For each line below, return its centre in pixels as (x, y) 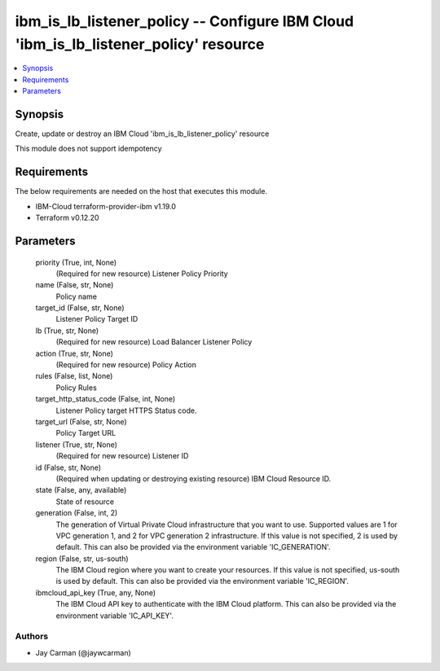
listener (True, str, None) (77, 445)
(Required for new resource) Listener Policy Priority (142, 274)
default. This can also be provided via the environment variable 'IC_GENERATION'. (193, 547)
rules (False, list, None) (74, 376)
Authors (32, 637)
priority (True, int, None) (76, 262)
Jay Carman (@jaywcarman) (84, 652)
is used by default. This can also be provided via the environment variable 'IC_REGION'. (202, 581)
